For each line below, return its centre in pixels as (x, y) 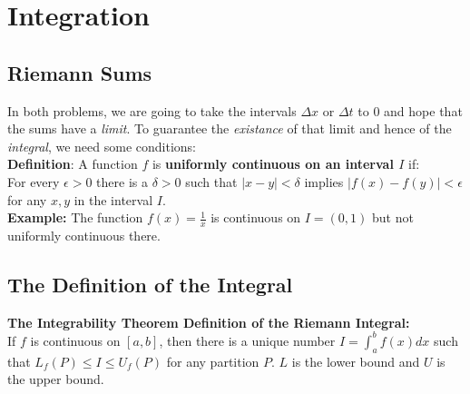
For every (34, 181)
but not (392, 217)
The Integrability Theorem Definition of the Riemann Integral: (209, 322)
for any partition (213, 361)
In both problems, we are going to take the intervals (152, 110)
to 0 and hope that (410, 110)
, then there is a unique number (247, 340)
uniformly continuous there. (84, 235)
